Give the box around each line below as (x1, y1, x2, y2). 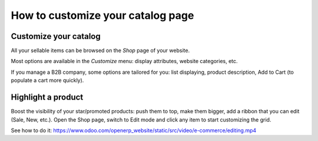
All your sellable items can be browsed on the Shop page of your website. (11, 47, 190, 54)
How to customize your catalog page (11, 9, 194, 22)
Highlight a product (11, 92, 84, 103)
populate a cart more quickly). (11, 77, 84, 84)
